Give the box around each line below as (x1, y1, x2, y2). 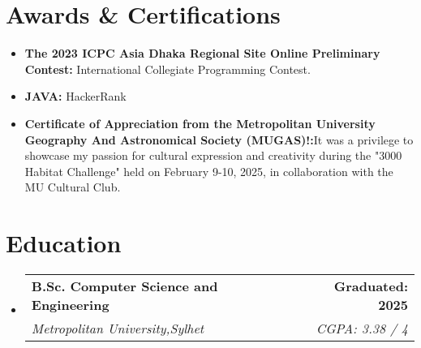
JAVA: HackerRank (24, 88, 127, 105)
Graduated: (333, 277, 408, 295)
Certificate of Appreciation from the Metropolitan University (24, 114, 376, 131)
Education (6, 226, 122, 260)
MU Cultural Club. (24, 178, 121, 195)
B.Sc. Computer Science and (31, 277, 218, 295)
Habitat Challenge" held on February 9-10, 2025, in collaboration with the (24, 162, 393, 179)
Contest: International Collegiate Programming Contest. (24, 60, 311, 77)
